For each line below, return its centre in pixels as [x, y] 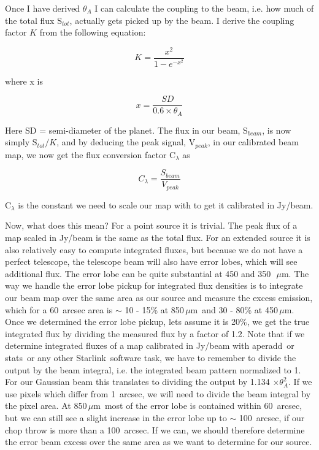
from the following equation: [93, 32]
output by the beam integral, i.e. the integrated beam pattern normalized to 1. [153, 369]
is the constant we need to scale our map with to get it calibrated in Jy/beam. [166, 204]
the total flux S [33, 20]
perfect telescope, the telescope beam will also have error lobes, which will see [151, 261]
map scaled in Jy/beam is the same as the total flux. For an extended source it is [158, 238]
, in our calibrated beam [253, 142]
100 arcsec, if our [272, 417]
